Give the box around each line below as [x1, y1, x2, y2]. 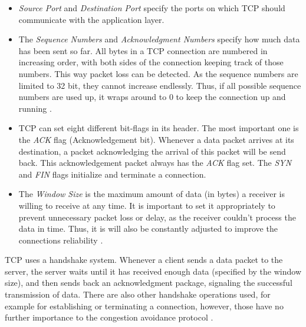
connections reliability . [18, 233, 103, 246]
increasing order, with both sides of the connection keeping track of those [18, 56, 284, 68]
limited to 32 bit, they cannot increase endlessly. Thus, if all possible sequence [18, 79, 301, 91]
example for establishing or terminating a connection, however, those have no [5, 299, 284, 312]
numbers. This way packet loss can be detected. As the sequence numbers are [18, 67, 298, 79]
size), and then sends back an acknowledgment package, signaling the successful [5, 276, 292, 289]
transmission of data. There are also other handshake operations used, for [5, 288, 271, 301]
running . [18, 102, 52, 114]
